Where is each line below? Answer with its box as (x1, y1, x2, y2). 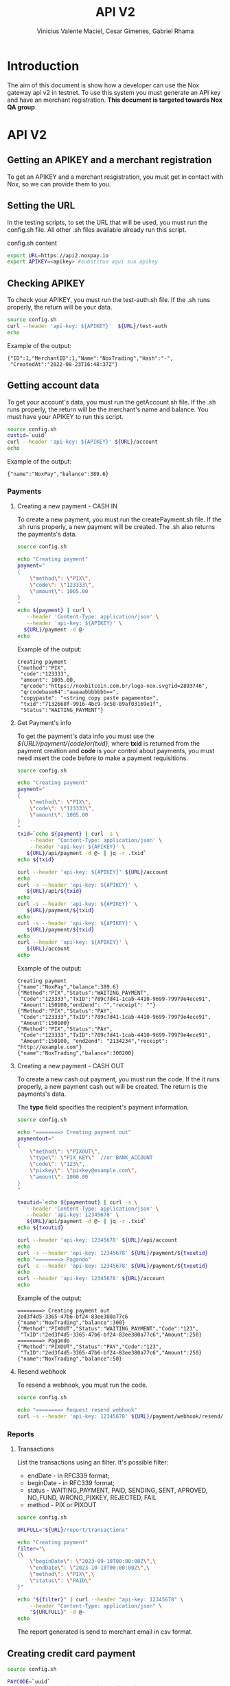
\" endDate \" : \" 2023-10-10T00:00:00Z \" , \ (30, 1564, 150, 1572)
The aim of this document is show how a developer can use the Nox (7, 80, 200, 89)
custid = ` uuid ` (7, 432, 48, 439)
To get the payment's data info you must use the (16, 732, 154, 740)
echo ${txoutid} (16, 1224, 64, 1231)
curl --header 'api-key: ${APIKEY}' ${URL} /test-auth (7, 323, 168, 329)
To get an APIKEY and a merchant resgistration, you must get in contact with (7, 173, 224, 181)
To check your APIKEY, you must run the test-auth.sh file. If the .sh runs (7, 296, 211, 304)
